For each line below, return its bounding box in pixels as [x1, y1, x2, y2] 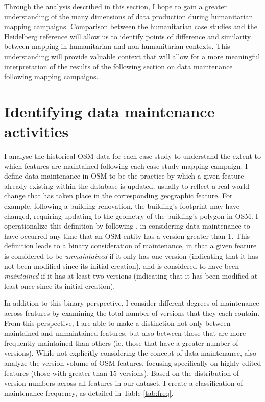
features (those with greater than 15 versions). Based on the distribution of [4, 367, 239, 378]
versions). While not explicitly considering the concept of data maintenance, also [4, 347, 256, 358]
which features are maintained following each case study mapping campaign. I [4, 160, 248, 171]
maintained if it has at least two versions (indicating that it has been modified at [4, 270, 258, 281]
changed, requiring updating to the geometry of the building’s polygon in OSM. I [4, 210, 258, 221]
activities [4, 121, 69, 142]
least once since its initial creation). [4, 280, 115, 291]
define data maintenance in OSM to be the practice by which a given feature [4, 170, 244, 181]
